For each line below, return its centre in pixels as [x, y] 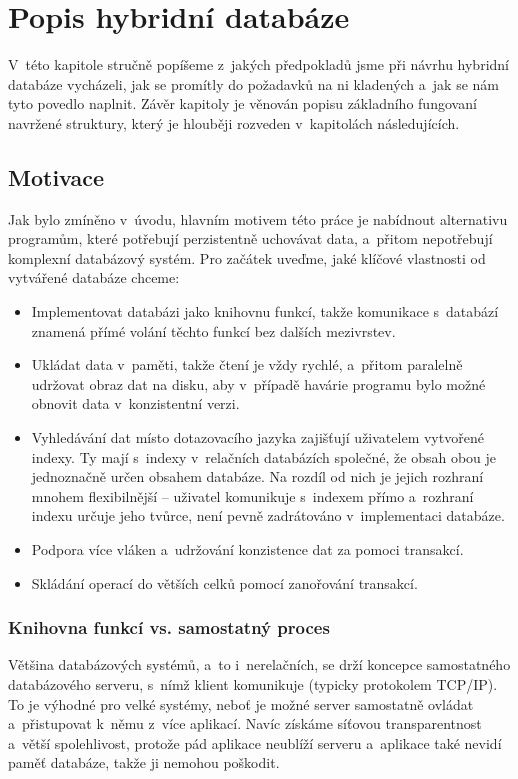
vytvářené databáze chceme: [94, 277]
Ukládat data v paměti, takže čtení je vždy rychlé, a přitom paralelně [247, 364]
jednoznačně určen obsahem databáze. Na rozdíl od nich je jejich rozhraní [257, 476]
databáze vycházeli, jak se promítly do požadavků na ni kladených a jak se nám [253, 83]
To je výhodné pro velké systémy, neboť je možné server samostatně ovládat [241, 703]
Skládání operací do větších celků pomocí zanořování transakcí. [224, 582]
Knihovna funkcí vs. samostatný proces [169, 627]
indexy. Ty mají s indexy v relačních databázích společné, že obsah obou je [264, 456]
